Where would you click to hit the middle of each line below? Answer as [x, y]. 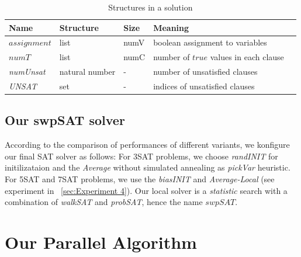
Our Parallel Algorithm [101, 242]
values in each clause [247, 57]
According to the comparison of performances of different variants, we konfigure [147, 145]
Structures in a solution [150, 7]
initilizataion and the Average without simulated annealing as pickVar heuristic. [148, 167]
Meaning [171, 27]
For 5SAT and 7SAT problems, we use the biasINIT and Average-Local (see [140, 179]
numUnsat [27, 72]
